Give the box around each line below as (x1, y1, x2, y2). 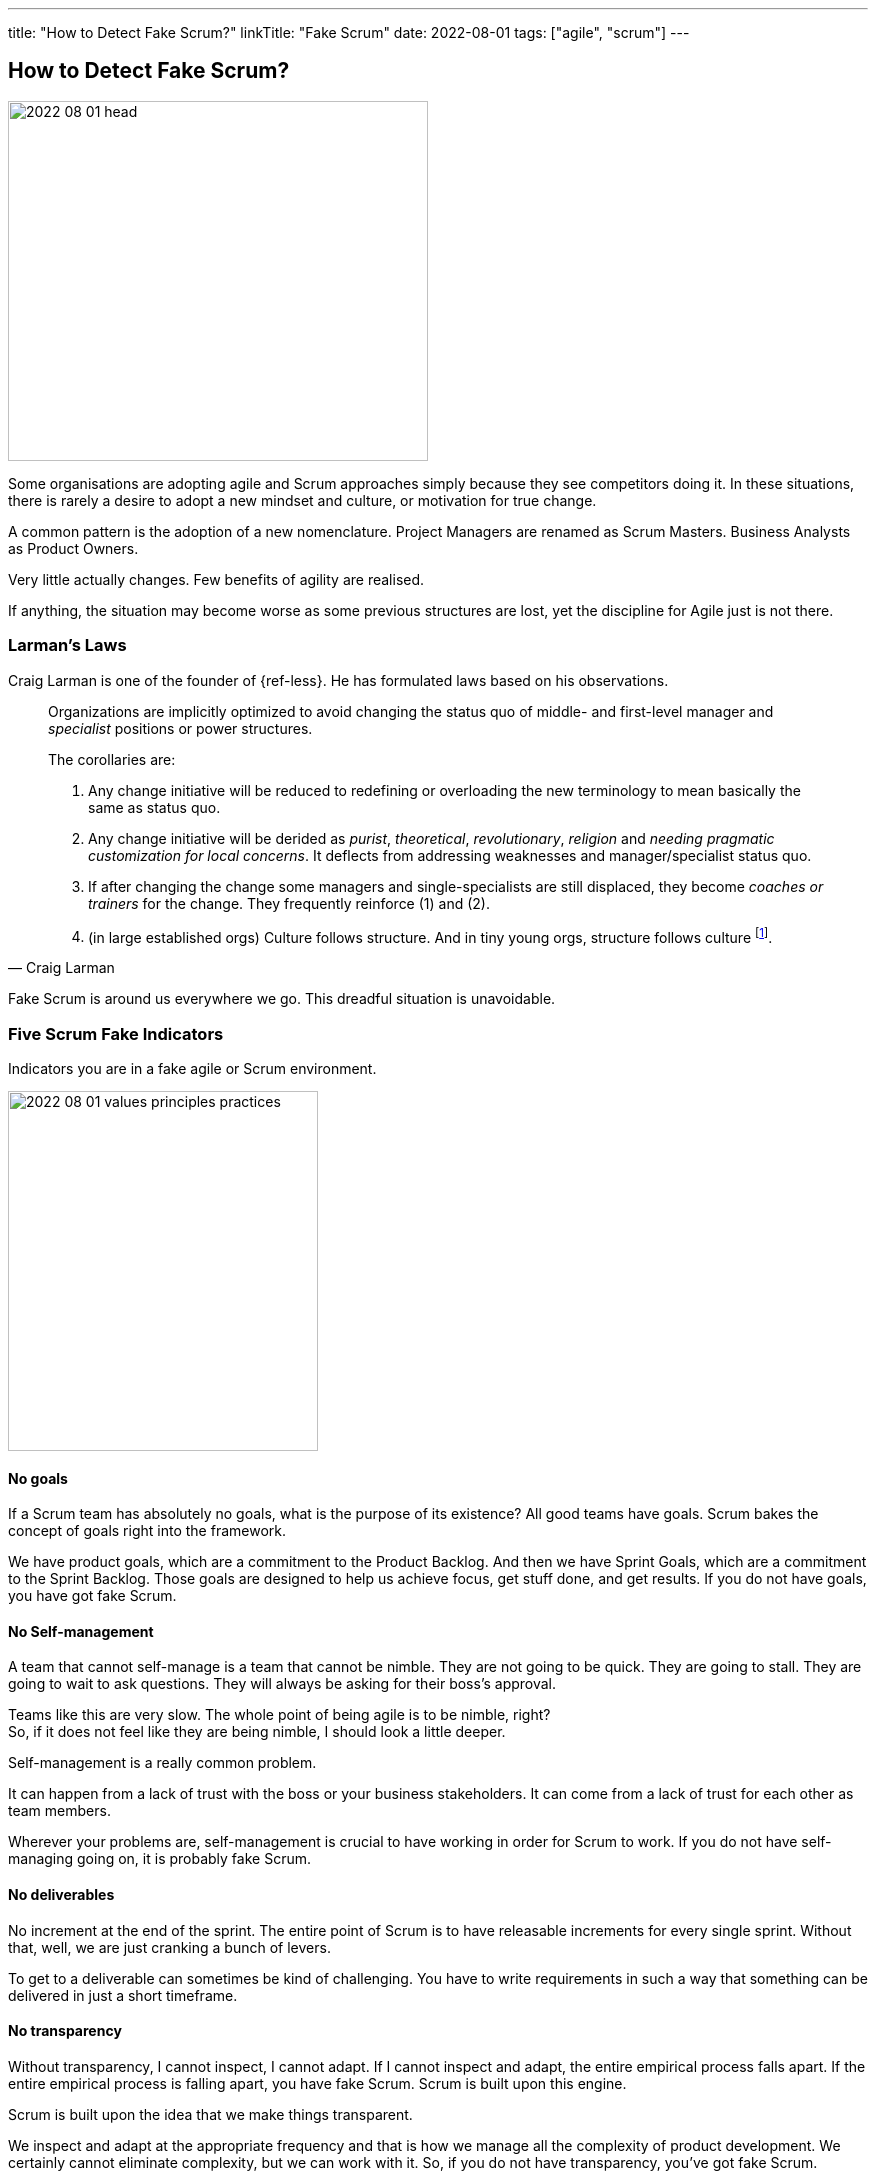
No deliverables (8, 1886, 115, 1904)
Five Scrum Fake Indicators (8, 1023, 224, 1044)
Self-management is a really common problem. (8, 1754, 317, 1772)
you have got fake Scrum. (8, 1587, 177, 1605)
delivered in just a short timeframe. (8, 1986, 238, 2004)
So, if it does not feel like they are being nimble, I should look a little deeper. (8, 1723, 506, 1741)
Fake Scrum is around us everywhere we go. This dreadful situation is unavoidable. (8, 990, 556, 1008)
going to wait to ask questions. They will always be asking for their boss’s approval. (8, 1675, 557, 1693)
